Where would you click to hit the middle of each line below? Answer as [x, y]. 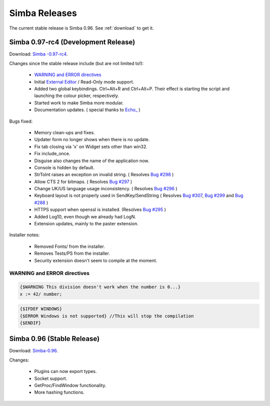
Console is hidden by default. [64, 167]
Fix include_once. [52, 154]
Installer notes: [24, 235]
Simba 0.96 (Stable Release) [54, 339]
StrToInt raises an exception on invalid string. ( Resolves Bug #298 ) [104, 175]
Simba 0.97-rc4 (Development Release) [72, 42]
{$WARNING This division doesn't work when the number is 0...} [100, 287]
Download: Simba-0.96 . [34, 351]
